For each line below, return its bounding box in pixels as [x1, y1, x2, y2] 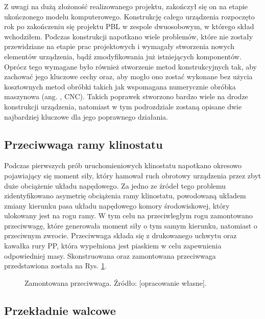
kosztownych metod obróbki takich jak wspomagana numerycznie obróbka [4, 81, 236, 92]
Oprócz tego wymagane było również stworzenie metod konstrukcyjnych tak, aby [4, 61, 257, 72]
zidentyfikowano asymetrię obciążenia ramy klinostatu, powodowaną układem [4, 190, 246, 201]
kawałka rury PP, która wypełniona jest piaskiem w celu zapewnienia [4, 240, 222, 251]
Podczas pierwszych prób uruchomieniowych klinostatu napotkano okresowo [4, 160, 242, 171]
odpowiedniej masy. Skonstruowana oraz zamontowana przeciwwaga [4, 250, 216, 261]
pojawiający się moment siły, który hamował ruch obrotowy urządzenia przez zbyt [4, 170, 261, 180]
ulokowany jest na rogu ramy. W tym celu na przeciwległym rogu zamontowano [4, 210, 253, 221]
